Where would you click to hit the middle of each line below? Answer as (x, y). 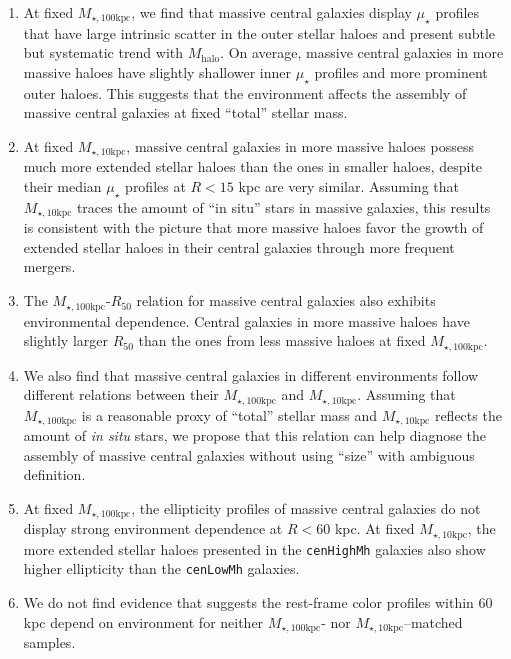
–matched (433, 621)
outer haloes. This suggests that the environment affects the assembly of (245, 92)
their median (62, 186)
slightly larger (65, 340)
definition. (54, 474)
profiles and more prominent (401, 71)
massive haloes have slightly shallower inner (157, 71)
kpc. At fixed (374, 528)
